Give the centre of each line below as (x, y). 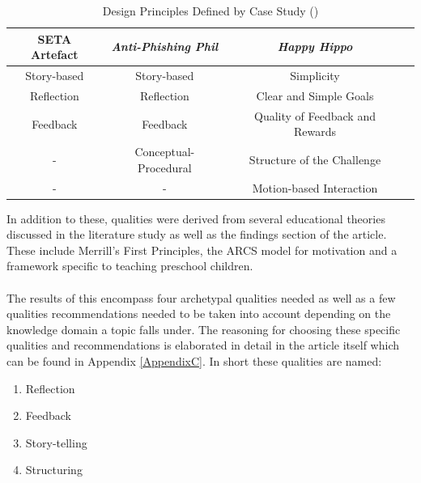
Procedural (164, 167)
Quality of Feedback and (315, 115)
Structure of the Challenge (315, 159)
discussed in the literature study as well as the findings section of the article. (197, 234)
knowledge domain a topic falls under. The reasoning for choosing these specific (204, 329)
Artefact (55, 55)
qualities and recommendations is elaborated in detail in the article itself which (203, 345)
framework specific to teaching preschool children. (130, 266)
